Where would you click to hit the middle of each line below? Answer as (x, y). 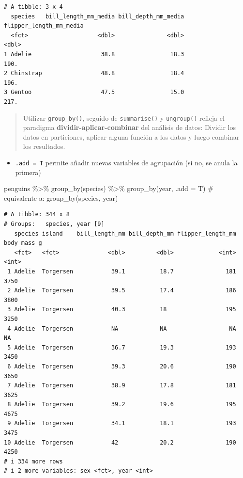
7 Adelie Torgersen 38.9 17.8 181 (122, 386)
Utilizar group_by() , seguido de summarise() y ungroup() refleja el (124, 118)
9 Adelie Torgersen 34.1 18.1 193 (122, 423)
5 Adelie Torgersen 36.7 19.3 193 (122, 347)
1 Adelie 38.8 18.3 (94, 54)
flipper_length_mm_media (44, 26)
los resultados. (44, 146)
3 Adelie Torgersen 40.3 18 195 (122, 310)
